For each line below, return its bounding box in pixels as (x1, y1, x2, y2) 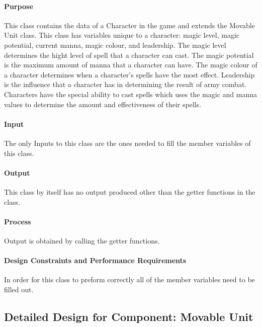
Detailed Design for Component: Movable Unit (4, 308, 253, 324)
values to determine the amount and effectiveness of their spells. (4, 99, 202, 109)
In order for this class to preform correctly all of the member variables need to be (4, 274, 255, 285)
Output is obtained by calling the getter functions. (4, 235, 160, 246)
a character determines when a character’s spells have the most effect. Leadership (4, 69, 255, 79)
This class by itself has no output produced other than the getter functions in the (4, 186, 255, 197)
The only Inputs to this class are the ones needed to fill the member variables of (4, 137, 251, 148)
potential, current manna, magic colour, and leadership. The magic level (4, 39, 226, 50)
